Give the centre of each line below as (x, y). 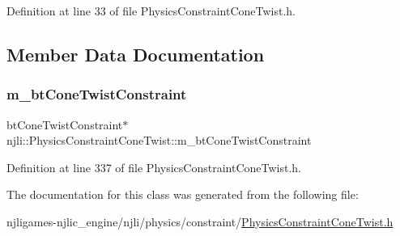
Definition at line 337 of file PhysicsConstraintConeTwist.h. (154, 167)
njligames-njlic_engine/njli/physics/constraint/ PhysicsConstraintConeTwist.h (200, 221)
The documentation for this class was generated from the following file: (183, 194)
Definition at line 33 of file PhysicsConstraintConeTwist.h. (151, 11)
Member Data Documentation (136, 54)
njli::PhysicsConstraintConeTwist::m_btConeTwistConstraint (159, 140)
